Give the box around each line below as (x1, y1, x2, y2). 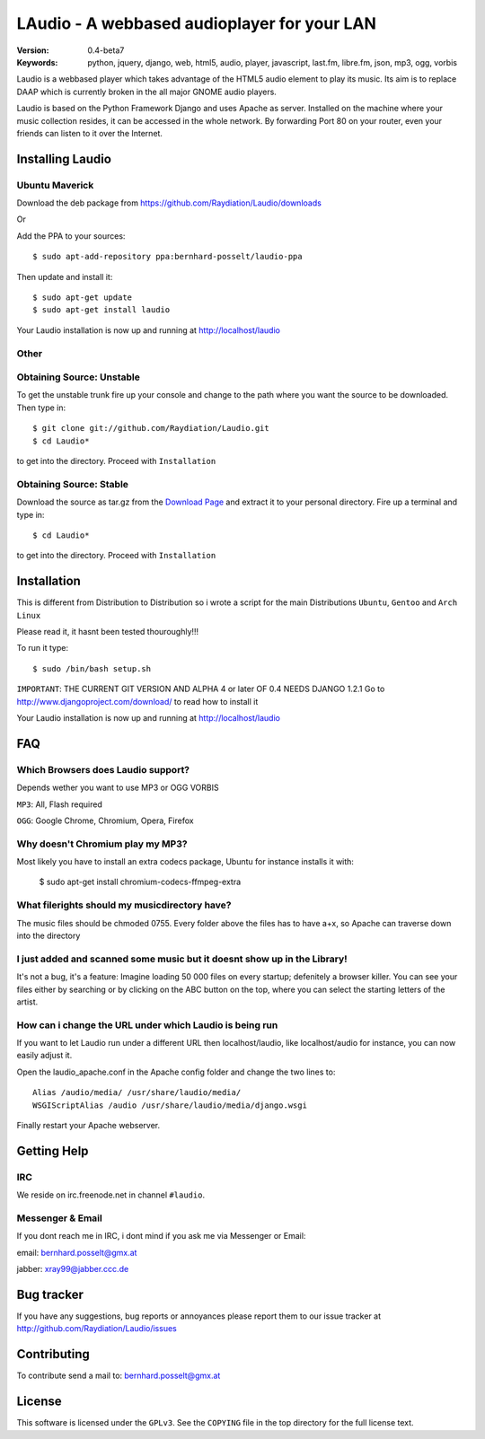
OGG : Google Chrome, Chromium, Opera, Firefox (16, 815, 194, 826)
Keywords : (16, 57, 58, 67)
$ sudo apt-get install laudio (32, 305, 171, 315)
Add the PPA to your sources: (16, 230, 126, 241)
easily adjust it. (16, 1050, 73, 1061)
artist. (16, 996, 39, 1007)
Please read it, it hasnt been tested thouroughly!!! (16, 627, 199, 637)
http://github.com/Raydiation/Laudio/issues (16, 1323, 177, 1334)
